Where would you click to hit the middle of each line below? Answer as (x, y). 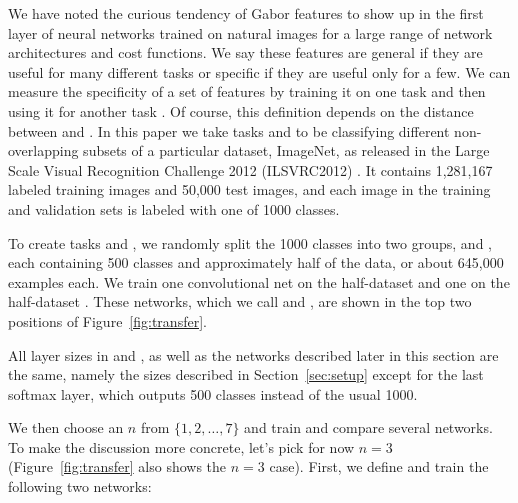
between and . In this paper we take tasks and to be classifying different (229, 130)
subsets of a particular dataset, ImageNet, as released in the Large (286, 150)
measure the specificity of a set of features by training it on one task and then (247, 91)
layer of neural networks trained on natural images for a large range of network (250, 32)
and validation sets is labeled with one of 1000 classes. (174, 208)
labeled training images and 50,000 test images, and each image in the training (249, 189)
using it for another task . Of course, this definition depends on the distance (241, 110)
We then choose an (66, 427)
